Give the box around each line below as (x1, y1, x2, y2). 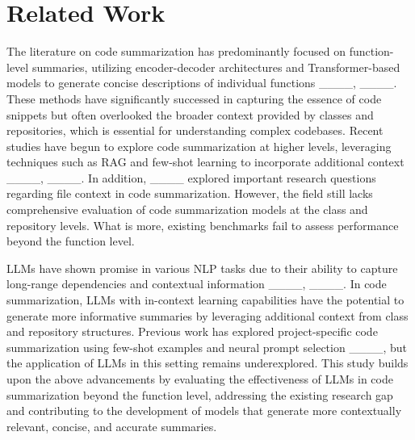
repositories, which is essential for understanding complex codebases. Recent (6, 122, 384, 139)
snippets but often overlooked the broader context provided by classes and (6, 106, 374, 123)
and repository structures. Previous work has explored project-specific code (6, 323, 378, 340)
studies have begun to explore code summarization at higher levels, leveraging (6, 137, 392, 154)
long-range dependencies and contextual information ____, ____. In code (6, 275, 387, 292)
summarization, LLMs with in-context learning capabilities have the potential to (6, 291, 405, 308)
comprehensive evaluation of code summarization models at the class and (6, 201, 368, 218)
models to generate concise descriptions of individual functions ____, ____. (6, 74, 397, 91)
